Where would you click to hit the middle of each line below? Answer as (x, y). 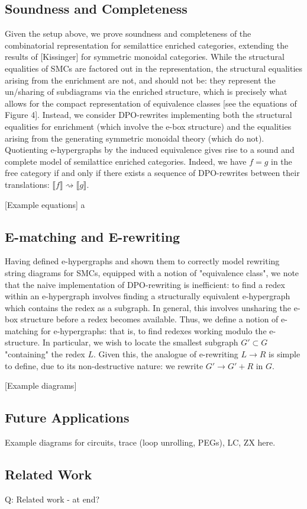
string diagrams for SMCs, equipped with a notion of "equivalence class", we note (152, 272)
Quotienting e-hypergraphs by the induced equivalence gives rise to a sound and (150, 150)
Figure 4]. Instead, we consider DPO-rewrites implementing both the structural (148, 115)
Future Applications (67, 417)
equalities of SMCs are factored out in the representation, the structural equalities (154, 68)
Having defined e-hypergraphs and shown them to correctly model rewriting (142, 261)
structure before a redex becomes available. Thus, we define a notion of (149, 319)
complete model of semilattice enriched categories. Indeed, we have (126, 161)
